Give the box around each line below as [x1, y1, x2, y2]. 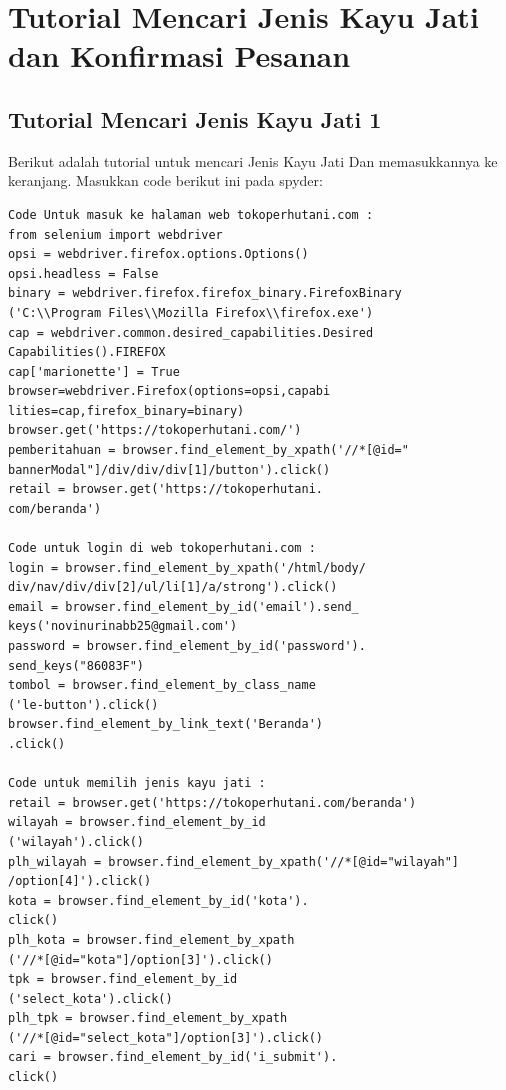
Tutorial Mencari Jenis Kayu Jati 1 [8, 103, 382, 134]
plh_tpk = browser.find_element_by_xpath [8, 1011, 288, 1026]
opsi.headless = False [8, 266, 159, 281]
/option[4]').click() [8, 874, 152, 889]
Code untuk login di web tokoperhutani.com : [8, 541, 316, 556]
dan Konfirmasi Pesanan [8, 35, 351, 76]
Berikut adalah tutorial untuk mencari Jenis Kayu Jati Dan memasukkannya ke [8, 150, 498, 171]
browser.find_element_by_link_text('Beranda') [8, 717, 323, 732]
